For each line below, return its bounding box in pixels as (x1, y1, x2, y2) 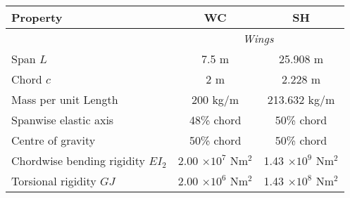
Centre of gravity (11, 132, 96, 148)
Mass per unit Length (11, 91, 118, 107)
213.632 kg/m (267, 91, 335, 107)
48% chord (189, 112, 242, 128)
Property (11, 9, 63, 25)
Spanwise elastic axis (11, 112, 114, 128)
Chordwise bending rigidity (11, 152, 146, 169)
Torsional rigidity (11, 173, 96, 189)
